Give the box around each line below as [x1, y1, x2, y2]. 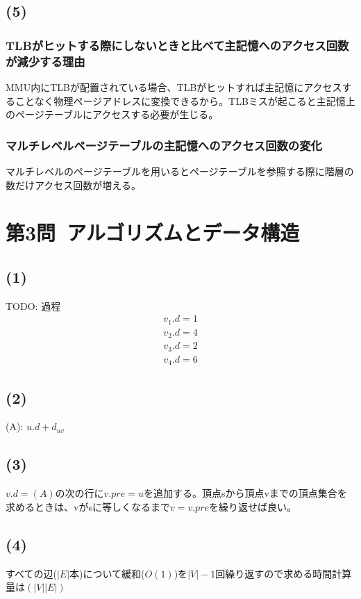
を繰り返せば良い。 [208, 499, 296, 514]
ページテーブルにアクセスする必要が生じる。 [15, 107, 219, 122]
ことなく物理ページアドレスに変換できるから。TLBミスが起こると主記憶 [15, 93, 346, 108]
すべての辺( [6, 566, 57, 580]
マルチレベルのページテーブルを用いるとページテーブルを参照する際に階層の [6, 163, 354, 178]
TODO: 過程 [6, 298, 61, 313]
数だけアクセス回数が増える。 [6, 177, 141, 192]
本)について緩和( [69, 566, 145, 580]
